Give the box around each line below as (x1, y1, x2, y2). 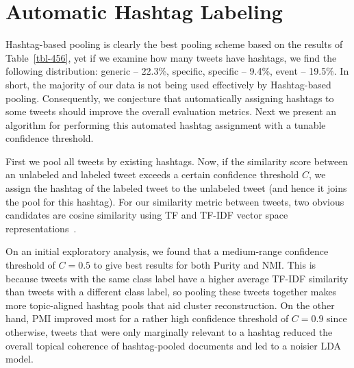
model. (5, 352, 34, 366)
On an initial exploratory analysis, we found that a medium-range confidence (5, 244, 329, 258)
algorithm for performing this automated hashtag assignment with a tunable (5, 117, 326, 132)
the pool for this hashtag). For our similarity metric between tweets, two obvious (5, 194, 344, 208)
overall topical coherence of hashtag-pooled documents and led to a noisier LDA (5, 338, 341, 352)
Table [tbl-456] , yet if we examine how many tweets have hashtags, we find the (5, 50, 337, 64)
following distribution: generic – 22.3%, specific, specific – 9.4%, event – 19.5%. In (5, 64, 349, 78)
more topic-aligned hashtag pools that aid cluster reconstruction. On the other (5, 297, 335, 312)
